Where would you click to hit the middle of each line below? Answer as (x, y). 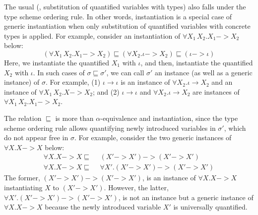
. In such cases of (59, 72)
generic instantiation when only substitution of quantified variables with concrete (127, 26)
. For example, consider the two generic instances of (153, 137)
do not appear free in (36, 137)
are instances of (216, 91)
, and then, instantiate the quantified (197, 62)
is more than (74, 118)
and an (222, 82)
